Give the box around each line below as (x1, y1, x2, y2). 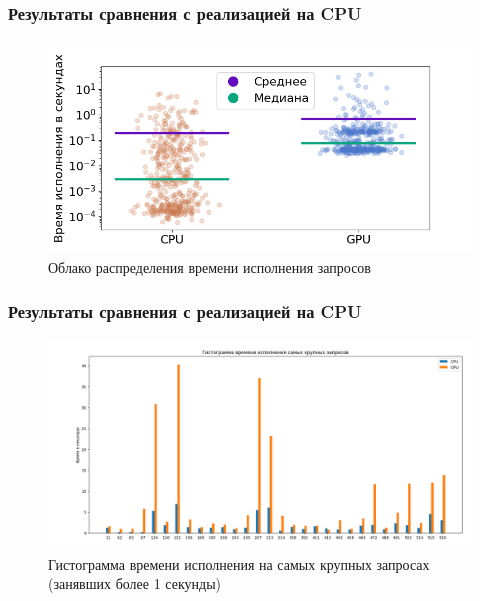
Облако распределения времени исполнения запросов (48, 256, 371, 277)
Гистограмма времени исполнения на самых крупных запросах (48, 553, 430, 574)
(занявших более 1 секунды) (48, 573, 222, 594)
